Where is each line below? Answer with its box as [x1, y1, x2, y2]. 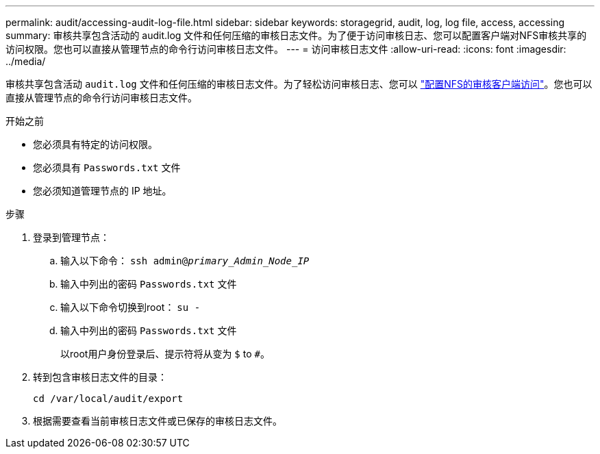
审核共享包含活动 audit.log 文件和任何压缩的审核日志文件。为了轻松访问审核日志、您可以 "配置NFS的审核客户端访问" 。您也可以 [5, 78, 592, 90]
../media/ [5, 55, 46, 67]
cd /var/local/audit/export [33, 393, 184, 404]
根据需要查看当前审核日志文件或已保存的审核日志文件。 [33, 415, 282, 427]
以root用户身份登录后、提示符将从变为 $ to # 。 [60, 348, 270, 360]
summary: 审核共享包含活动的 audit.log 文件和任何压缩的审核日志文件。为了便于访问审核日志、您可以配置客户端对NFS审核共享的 [5, 29, 587, 41]
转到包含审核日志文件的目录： [33, 371, 167, 383]
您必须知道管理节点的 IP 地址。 [33, 185, 172, 197]
